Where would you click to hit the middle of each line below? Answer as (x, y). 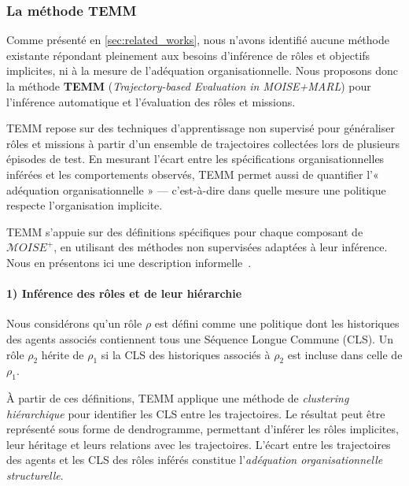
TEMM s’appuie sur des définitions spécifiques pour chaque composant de (185, 231)
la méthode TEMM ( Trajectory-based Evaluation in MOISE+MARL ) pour (189, 86)
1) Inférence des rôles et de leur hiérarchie (124, 293)
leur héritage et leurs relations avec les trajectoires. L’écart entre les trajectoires (199, 444)
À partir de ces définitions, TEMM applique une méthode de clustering (178, 398)
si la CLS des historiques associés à (186, 354)
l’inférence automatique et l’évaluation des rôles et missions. (151, 101)
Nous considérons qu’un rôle (74, 323)
